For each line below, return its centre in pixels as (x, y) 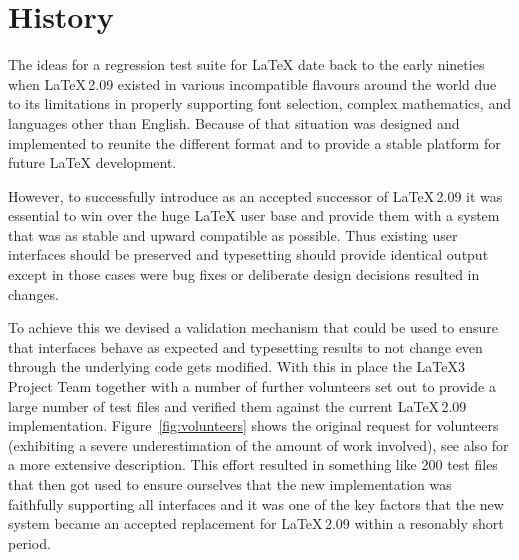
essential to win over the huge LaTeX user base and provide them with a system (254, 215)
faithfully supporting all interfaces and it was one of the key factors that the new (256, 503)
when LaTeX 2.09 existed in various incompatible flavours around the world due (252, 83)
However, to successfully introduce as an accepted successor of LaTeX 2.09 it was (255, 195)
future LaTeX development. (92, 162)
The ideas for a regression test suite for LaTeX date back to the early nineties (246, 64)
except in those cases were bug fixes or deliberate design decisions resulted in (244, 274)
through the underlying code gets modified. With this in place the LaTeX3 (237, 366)
